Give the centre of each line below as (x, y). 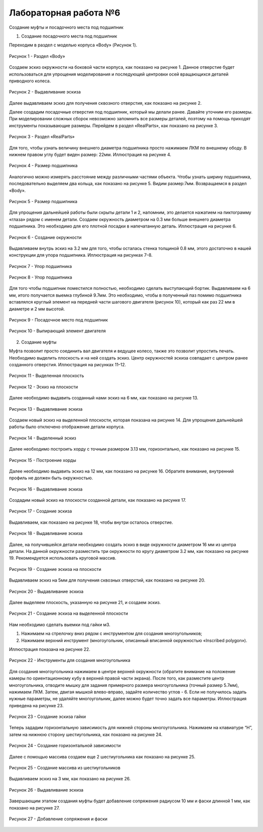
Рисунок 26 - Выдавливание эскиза (46, 790)
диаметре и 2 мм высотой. (37, 309)
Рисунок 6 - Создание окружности (45, 237)
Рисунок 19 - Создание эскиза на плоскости (55, 569)
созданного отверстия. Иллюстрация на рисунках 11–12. (67, 365)
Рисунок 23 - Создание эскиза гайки (47, 717)
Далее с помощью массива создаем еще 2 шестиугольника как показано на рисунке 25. (102, 756)
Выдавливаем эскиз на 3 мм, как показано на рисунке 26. (70, 779)
